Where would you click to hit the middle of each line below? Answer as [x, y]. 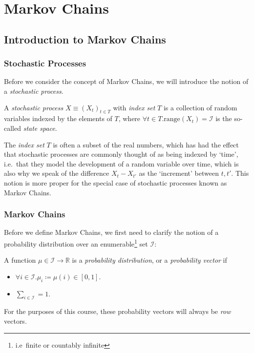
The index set [24, 144]
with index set [134, 107]
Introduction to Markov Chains [85, 39]
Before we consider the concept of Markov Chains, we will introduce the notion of [126, 81]
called [12, 128]
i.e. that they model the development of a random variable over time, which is [121, 163]
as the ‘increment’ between [179, 173]
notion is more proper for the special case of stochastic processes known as [116, 182]
